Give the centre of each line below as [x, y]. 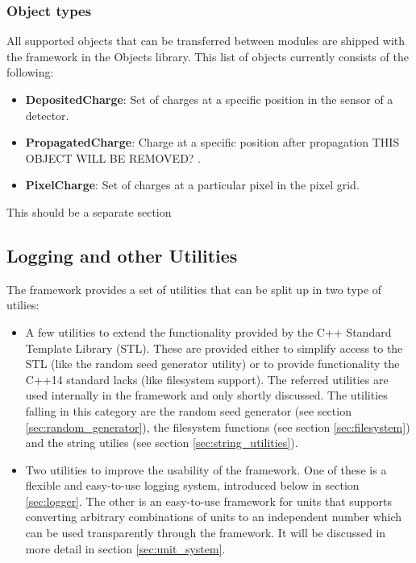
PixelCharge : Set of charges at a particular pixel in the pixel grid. [192, 185]
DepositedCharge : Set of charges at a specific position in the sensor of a [209, 99]
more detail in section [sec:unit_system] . [125, 548]
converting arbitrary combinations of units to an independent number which [214, 517]
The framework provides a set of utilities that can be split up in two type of [194, 289]
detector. [47, 115]
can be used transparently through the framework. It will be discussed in [206, 533]
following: [30, 72]
